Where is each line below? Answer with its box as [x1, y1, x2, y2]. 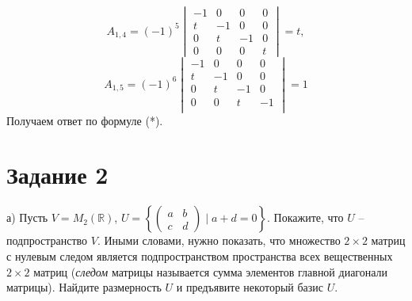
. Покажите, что [267, 209, 344, 226]
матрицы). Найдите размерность [6, 279, 162, 295]
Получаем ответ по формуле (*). [6, 112, 163, 128]
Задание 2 [6, 158, 109, 191]
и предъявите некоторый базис [176, 279, 324, 295]
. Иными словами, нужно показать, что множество [97, 232, 341, 249]
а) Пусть [6, 209, 48, 226]
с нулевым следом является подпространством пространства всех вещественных [6, 247, 393, 264]
